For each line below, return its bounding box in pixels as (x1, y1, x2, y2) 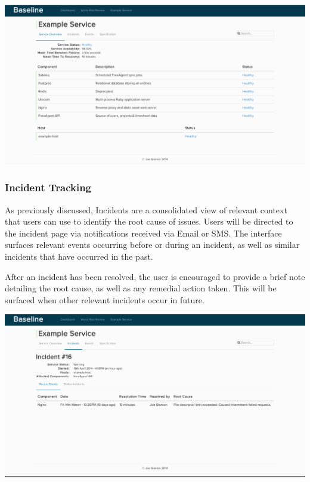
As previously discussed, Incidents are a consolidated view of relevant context (5, 203, 287, 216)
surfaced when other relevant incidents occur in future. (5, 293, 204, 306)
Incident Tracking (5, 180, 92, 195)
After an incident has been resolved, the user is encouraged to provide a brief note (5, 270, 305, 282)
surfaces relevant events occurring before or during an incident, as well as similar (5, 238, 300, 251)
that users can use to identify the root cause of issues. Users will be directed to (5, 215, 293, 228)
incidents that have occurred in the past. (5, 250, 153, 262)
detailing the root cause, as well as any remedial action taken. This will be (5, 282, 277, 294)
